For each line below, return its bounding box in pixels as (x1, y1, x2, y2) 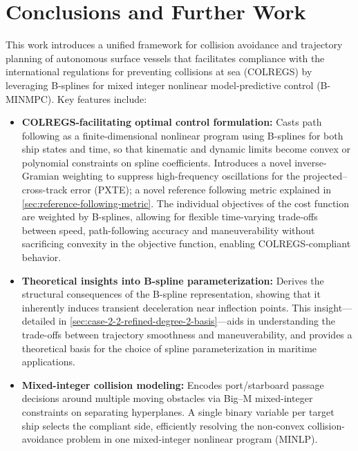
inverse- (294, 155, 327, 169)
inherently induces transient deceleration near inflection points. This (21, 300, 311, 314)
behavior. (21, 250, 62, 265)
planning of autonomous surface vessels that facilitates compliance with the (6, 50, 325, 65)
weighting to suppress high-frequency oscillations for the (62, 169, 300, 183)
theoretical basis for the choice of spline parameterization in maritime (21, 340, 317, 355)
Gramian (21, 169, 59, 183)
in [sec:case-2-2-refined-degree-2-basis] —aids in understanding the (58, 314, 336, 328)
